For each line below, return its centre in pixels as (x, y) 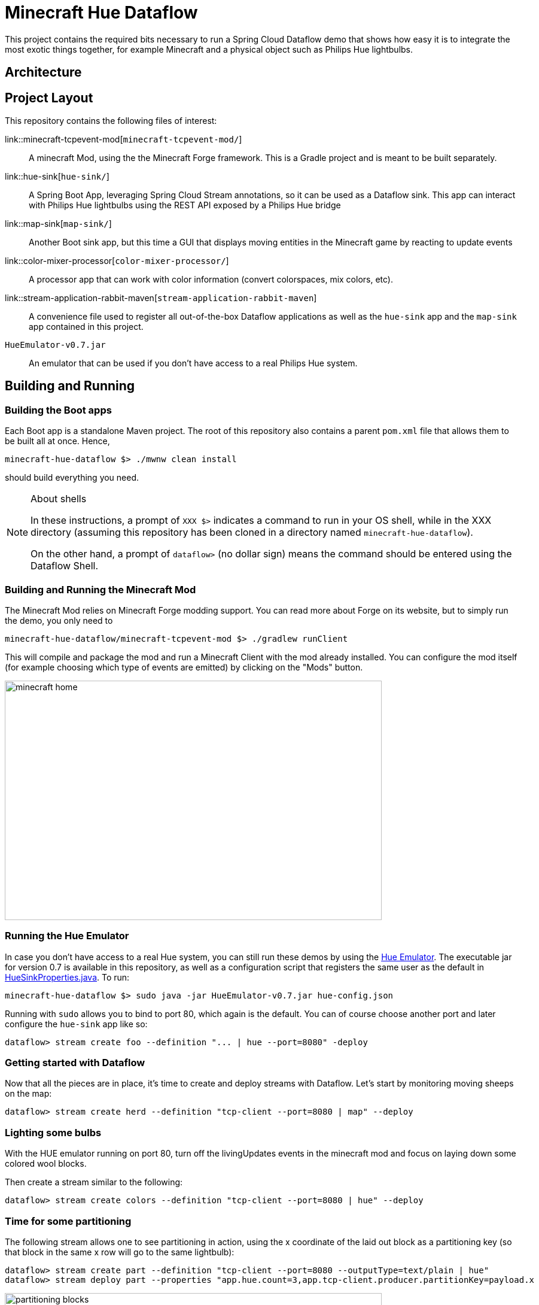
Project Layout (49, 98)
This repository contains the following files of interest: (111, 121)
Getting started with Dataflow (75, 1063)
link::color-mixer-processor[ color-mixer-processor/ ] (117, 261)
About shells (59, 499)
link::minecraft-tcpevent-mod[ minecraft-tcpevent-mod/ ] (124, 139)
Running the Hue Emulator (67, 936)
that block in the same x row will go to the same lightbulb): (120, 1252)
